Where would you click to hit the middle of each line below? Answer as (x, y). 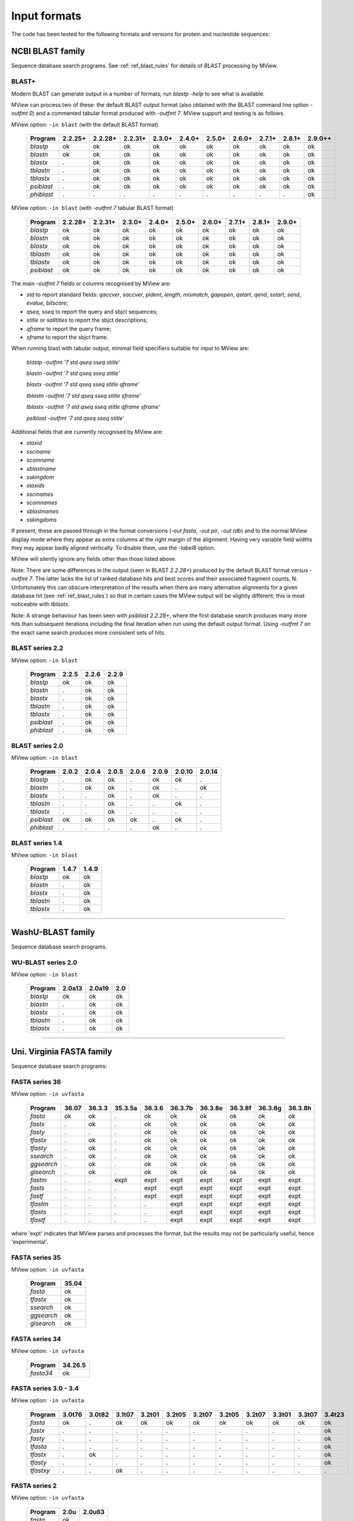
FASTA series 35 (36, 1258)
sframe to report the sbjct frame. (67, 337)
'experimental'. (30, 1242)
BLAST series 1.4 (37, 843)
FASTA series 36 (36, 1082)
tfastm (39, 1203)
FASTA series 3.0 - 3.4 (45, 1388)
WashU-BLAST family (53, 932)
